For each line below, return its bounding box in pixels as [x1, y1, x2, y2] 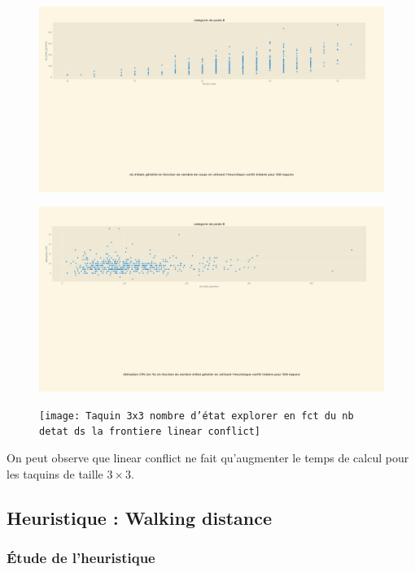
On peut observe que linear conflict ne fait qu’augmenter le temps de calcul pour [7, 448, 409, 466]
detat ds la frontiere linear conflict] [39, 426, 261, 438]
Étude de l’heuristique [7, 547, 155, 567]
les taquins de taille [7, 465, 103, 482]
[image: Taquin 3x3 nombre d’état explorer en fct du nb [39, 409, 354, 422]
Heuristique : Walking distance [7, 505, 273, 530]
